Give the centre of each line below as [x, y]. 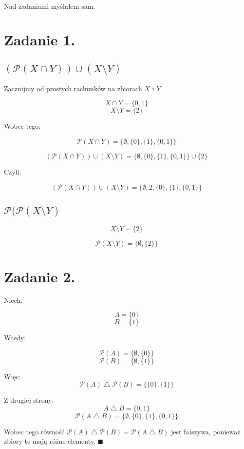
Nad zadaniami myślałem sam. [50, 6]
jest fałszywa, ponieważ [206, 431]
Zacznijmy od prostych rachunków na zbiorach [73, 88]
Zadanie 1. [40, 39]
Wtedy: [15, 338]
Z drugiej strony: [29, 400]
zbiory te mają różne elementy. [50, 441]
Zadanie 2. [40, 276]
